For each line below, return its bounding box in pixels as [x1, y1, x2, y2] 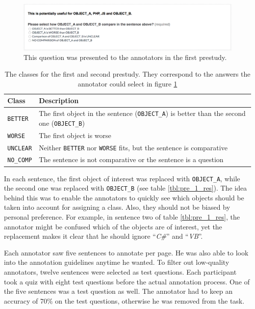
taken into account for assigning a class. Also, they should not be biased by [4, 202, 230, 212]
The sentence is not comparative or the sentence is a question [39, 154, 224, 165]
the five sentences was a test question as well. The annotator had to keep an [4, 286, 233, 296]
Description [39, 95, 79, 106]
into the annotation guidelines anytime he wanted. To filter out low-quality [4, 257, 229, 267]
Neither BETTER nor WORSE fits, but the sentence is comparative [39, 142, 228, 152]
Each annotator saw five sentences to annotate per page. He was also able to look [4, 247, 249, 257]
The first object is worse [39, 130, 111, 140]
